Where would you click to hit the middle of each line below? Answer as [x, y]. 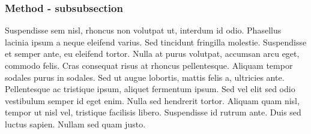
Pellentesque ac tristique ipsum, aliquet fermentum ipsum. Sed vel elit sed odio [150, 89]
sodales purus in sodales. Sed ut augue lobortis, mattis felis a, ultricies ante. [145, 77]
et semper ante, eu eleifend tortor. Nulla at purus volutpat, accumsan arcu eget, [152, 54]
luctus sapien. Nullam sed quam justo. [75, 124]
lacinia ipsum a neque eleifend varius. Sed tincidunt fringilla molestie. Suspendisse [156, 42]
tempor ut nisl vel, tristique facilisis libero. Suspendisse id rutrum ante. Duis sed [153, 112]
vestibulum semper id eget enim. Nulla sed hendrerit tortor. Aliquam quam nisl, [152, 100]
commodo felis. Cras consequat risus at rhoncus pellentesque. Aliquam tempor [149, 65]
